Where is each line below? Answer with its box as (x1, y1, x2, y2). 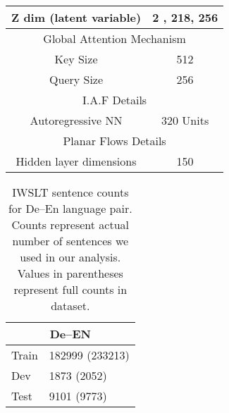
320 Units (161, 112, 209, 128)
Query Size (49, 71, 104, 87)
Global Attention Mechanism (43, 30, 186, 47)
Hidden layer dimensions (16, 153, 137, 169)
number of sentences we (12, 233, 129, 249)
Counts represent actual (11, 216, 130, 233)
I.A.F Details (82, 92, 147, 108)
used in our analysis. (20, 249, 121, 265)
